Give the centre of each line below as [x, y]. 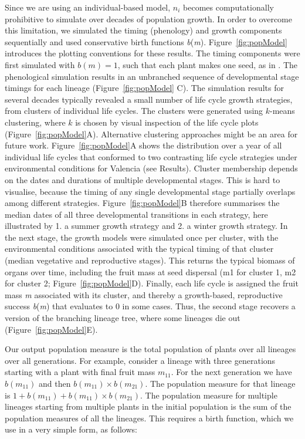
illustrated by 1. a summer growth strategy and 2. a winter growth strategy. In [146, 226]
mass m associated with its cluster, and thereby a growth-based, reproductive [144, 294]
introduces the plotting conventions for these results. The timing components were [152, 53]
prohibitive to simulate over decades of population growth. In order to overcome [148, 18]
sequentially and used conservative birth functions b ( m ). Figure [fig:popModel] [146, 41]
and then [55, 383]
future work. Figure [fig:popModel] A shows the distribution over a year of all [143, 145]
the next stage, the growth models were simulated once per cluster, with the [142, 237]
